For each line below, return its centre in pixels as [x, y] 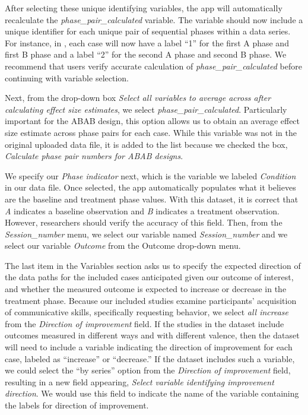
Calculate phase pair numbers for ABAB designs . [94, 156]
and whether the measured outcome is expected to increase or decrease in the [146, 289]
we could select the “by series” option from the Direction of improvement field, [148, 370]
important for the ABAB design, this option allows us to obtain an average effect [153, 121]
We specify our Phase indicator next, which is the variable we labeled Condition [150, 175]
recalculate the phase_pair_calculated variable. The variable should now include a [154, 19]
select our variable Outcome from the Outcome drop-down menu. [123, 245]
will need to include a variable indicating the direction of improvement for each [149, 347]
